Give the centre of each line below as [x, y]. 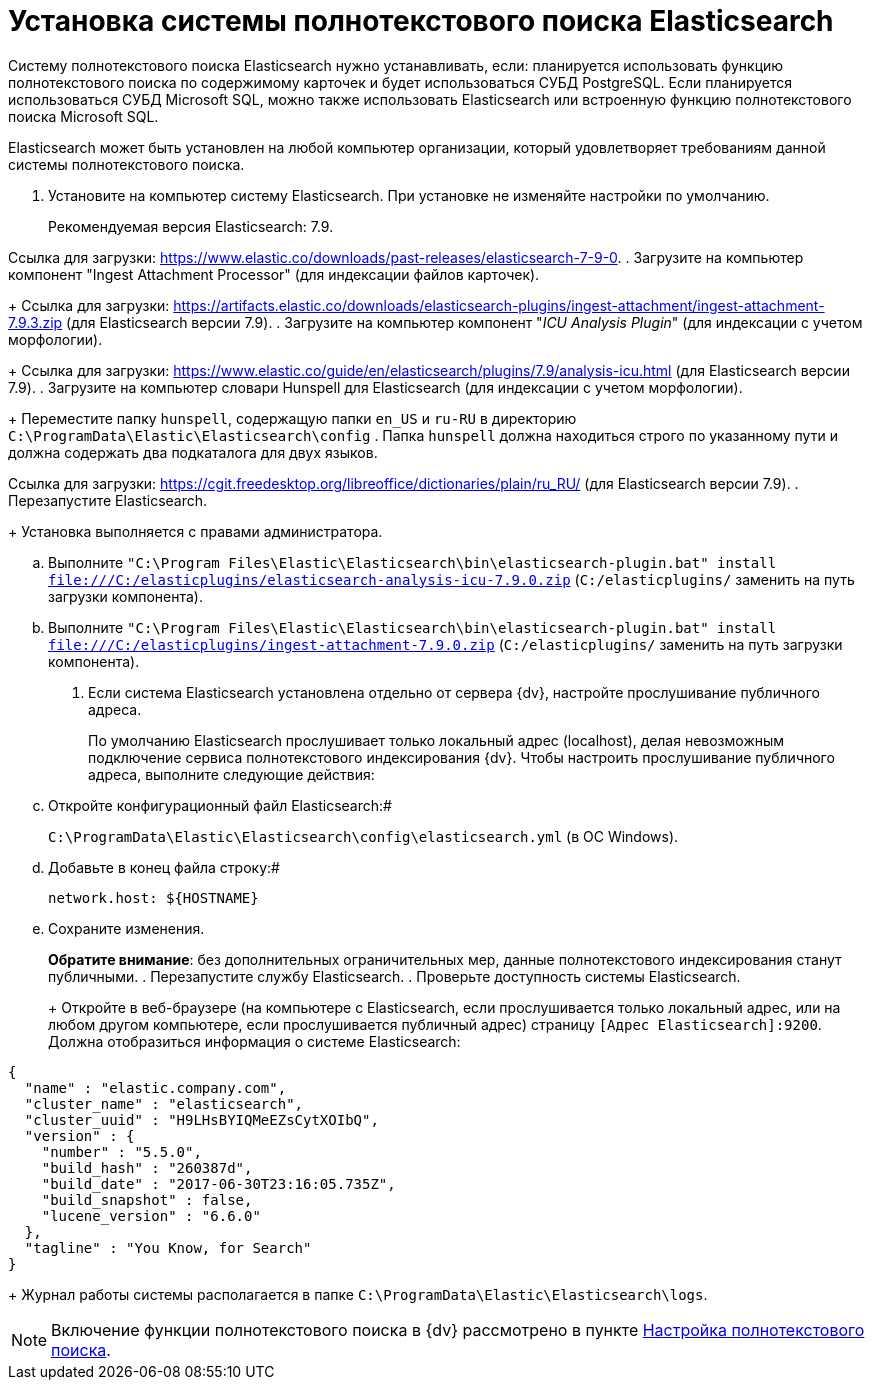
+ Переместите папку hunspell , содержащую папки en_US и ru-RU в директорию [292, 418]
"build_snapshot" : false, [147, 1199]
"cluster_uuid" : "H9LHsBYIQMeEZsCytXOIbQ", [201, 1119]
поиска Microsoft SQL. [83, 116]
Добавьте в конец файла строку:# [164, 867]
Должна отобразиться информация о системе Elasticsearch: [254, 1041]
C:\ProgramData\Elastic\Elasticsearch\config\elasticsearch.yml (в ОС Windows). [363, 836]
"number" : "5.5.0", [121, 1151]
